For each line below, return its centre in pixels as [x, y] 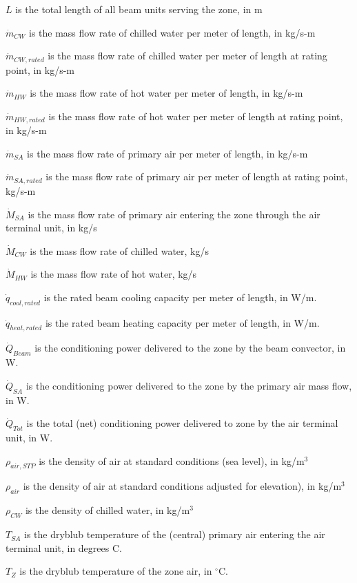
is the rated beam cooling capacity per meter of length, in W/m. [180, 297]
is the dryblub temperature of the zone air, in [116, 571]
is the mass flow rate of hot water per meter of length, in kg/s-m [166, 93]
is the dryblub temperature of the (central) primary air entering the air [175, 534]
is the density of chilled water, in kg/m [108, 510]
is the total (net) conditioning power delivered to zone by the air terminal [182, 423]
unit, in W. [29, 438]
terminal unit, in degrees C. [64, 547]
